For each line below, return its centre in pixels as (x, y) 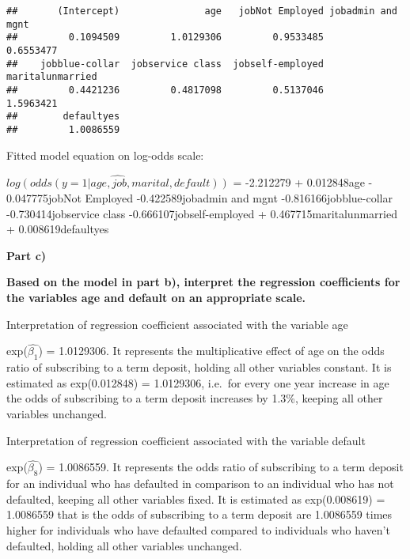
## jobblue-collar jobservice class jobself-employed (165, 64)
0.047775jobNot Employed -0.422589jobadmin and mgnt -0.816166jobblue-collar (199, 197)
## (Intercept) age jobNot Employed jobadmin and (202, 11)
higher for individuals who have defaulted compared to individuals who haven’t (198, 529)
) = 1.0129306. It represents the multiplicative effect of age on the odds (211, 351)
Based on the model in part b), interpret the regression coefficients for (203, 282)
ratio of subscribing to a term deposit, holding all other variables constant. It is (199, 367)
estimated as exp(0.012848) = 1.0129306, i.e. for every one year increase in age (198, 382)
